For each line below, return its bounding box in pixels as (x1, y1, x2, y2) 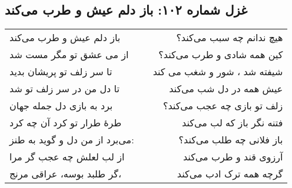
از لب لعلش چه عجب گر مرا (9, 150, 125, 164)
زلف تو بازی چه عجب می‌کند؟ (162, 99, 283, 113)
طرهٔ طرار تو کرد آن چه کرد (9, 116, 122, 130)
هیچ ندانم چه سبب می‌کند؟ (176, 31, 283, 45)
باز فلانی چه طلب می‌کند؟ (178, 133, 283, 147)
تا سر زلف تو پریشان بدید (9, 65, 112, 79)
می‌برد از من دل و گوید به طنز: (9, 133, 134, 147)
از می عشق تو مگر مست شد (9, 48, 129, 62)
